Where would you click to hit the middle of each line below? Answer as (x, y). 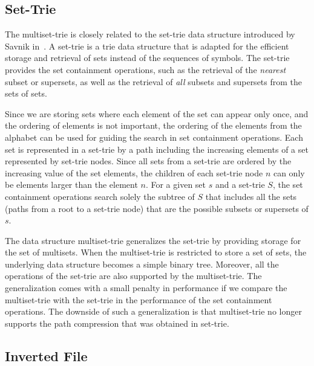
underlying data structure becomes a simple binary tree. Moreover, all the (142, 264)
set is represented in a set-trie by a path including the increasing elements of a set (157, 149)
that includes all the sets (251, 196)
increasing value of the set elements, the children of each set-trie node (134, 172)
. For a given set (175, 185)
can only (289, 172)
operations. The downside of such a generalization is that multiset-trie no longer (153, 311)
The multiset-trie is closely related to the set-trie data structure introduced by (150, 34)
